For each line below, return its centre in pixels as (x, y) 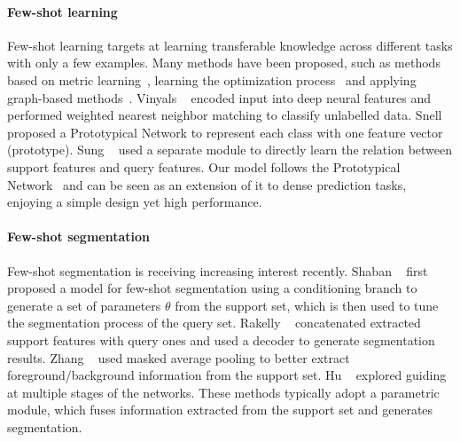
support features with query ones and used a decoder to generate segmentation (221, 339)
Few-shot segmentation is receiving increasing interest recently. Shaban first (218, 270)
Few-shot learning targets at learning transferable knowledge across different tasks (230, 45)
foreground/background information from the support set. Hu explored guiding (227, 375)
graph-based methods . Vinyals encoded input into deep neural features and (219, 97)
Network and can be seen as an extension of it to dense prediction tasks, (207, 184)
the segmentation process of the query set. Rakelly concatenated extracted (214, 323)
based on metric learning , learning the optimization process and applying (212, 79)
